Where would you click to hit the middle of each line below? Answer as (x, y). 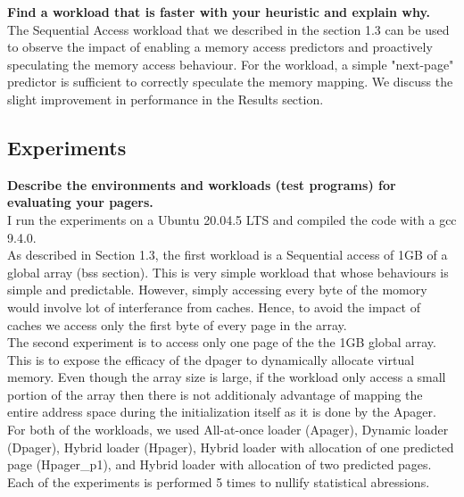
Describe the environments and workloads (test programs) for (202, 184)
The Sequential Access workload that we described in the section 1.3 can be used (228, 29)
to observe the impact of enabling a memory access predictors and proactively (220, 47)
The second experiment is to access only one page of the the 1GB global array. (222, 342)
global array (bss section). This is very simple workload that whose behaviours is (228, 272)
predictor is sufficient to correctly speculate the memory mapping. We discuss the (230, 82)
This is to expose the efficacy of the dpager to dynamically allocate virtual (211, 359)
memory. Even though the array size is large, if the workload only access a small (227, 377)
